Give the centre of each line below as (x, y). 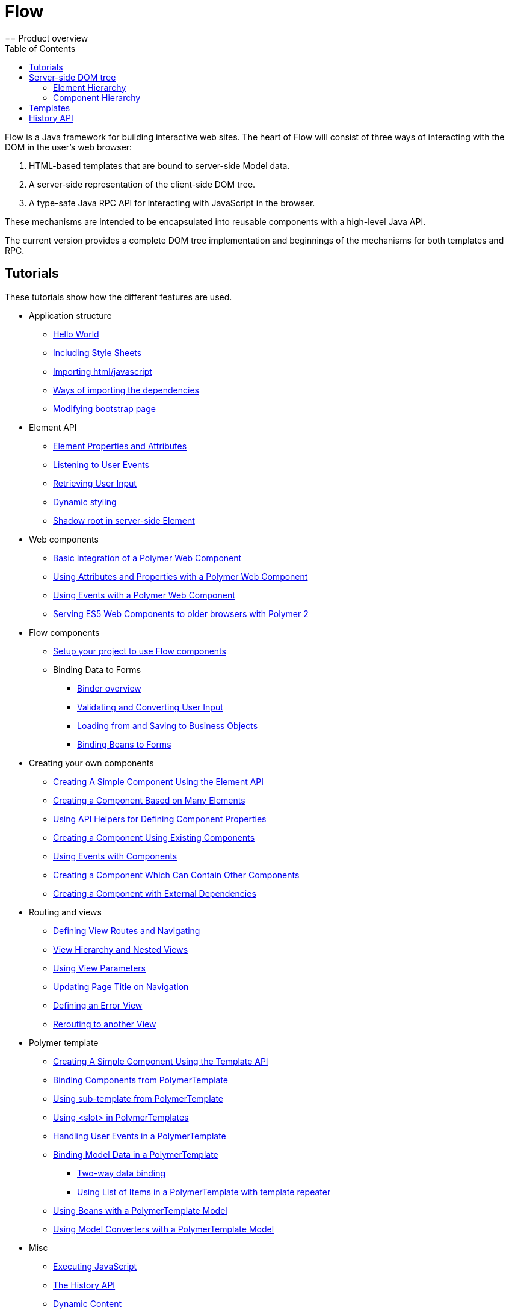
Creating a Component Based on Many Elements (149, 800)
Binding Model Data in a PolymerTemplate (136, 1154)
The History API (84, 1285)
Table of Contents (40, 48)
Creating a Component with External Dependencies (155, 893)
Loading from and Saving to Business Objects (168, 725)
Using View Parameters (99, 968)
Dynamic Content (88, 1303)
